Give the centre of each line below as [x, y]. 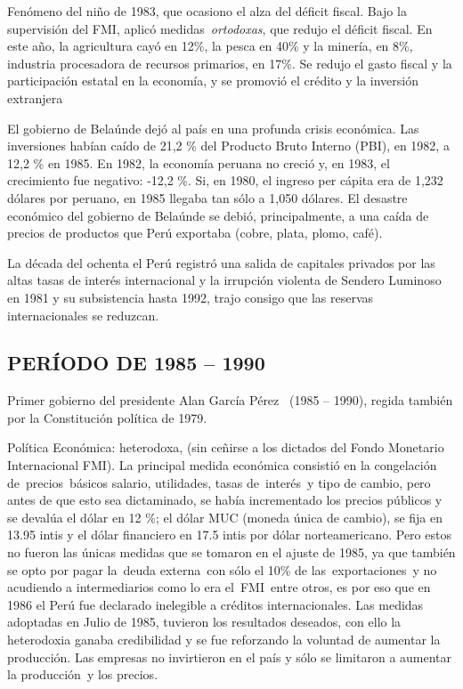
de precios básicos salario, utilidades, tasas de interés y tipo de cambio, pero [219, 482]
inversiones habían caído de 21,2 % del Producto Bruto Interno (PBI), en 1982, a [228, 146]
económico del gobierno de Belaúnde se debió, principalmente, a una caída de [218, 215]
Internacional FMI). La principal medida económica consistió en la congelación [222, 465]
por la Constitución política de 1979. [107, 417]
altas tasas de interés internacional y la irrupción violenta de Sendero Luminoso [224, 280]
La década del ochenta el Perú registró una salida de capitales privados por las [221, 262]
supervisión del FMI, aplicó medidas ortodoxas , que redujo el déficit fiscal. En [220, 28]
